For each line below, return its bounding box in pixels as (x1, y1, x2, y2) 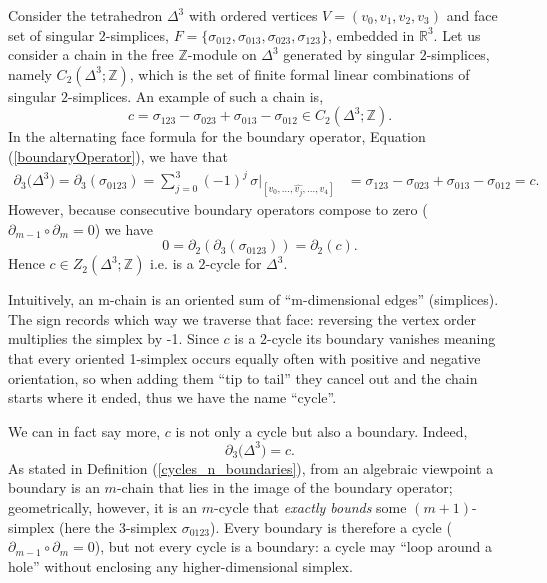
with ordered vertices (188, 5, 318, 25)
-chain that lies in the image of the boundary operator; (116, 477, 453, 498)
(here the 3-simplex (59, 516, 177, 537)
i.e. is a (150, 253, 194, 274)
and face (446, 5, 498, 25)
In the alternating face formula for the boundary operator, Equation (8, 126, 426, 147)
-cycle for (205, 253, 262, 274)
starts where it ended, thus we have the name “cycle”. (8, 387, 337, 408)
